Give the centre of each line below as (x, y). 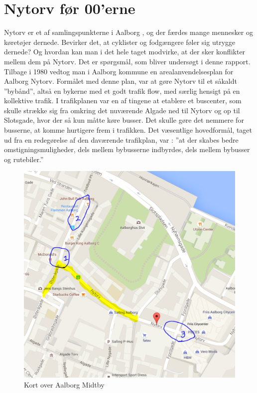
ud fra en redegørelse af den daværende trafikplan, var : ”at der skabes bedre (121, 139)
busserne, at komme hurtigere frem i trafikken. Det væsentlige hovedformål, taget (128, 130)
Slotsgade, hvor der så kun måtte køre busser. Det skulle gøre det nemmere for (124, 120)
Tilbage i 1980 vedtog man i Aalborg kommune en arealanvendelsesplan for (119, 71)
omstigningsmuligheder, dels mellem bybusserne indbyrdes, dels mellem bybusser (127, 149)
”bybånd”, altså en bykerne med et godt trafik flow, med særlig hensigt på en (122, 91)
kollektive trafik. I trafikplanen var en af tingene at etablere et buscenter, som (123, 100)
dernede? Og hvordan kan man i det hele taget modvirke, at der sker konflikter (125, 52)
